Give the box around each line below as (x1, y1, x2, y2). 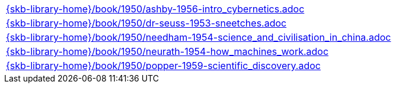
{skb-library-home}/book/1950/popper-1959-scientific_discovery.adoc (6, 60, 321, 71)
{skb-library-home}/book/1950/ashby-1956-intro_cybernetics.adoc (6, 3, 305, 15)
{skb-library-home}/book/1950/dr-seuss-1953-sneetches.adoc (6, 17, 287, 29)
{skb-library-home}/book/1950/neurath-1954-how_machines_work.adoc (6, 45, 329, 57)
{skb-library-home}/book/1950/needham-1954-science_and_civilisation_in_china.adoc (6, 31, 391, 43)
